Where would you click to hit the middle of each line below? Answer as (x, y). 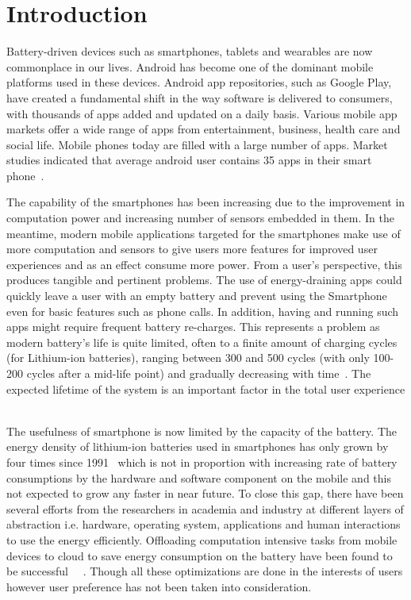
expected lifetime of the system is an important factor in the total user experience (206, 388)
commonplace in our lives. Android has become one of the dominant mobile (190, 66)
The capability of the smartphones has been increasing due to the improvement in (206, 202)
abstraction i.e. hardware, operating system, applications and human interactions (204, 524)
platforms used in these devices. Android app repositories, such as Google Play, (199, 82)
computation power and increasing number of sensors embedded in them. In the (200, 218)
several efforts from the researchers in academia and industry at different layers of (205, 508)
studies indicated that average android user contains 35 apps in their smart (189, 160)
